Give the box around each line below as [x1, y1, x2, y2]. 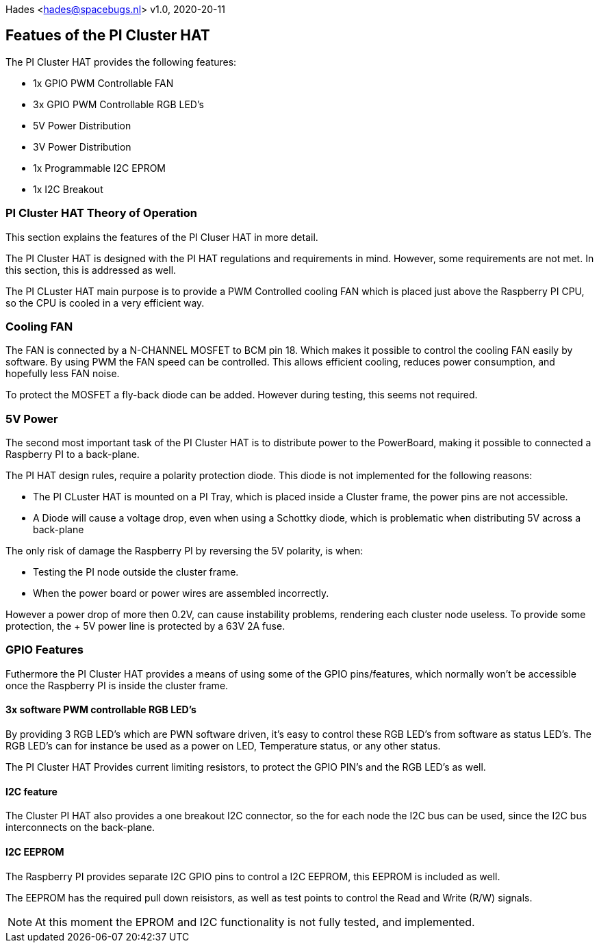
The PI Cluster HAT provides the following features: [5, 55, 237, 68]
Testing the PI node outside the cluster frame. [33, 566, 239, 578]
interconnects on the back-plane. [5, 821, 155, 834]
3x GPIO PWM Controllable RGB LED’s [33, 98, 204, 110]
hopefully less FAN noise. [5, 368, 120, 380]
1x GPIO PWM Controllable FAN [33, 77, 174, 89]
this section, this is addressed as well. [5, 264, 177, 276]
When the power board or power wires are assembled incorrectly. [33, 587, 329, 600]
